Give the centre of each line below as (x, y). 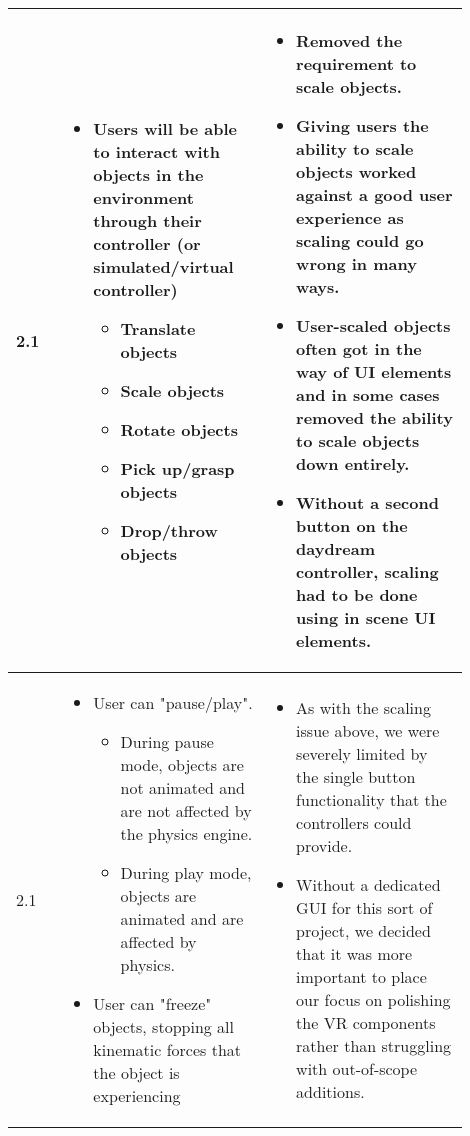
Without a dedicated (368, 884)
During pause (167, 741)
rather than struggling (374, 1045)
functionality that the (371, 799)
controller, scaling (367, 571)
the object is (136, 1072)
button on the (352, 525)
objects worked (356, 171)
